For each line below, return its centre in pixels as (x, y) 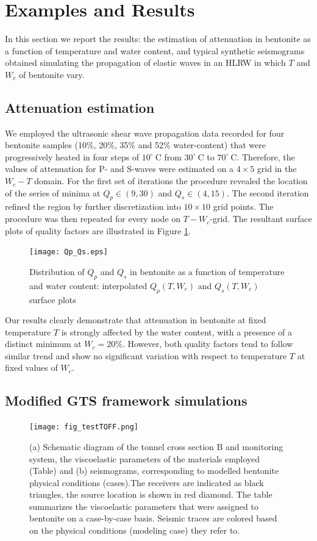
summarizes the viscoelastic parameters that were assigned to (144, 506)
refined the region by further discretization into (93, 206)
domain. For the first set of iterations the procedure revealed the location (171, 181)
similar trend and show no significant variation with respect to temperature (146, 355)
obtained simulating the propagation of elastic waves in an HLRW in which (145, 63)
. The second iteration (268, 192)
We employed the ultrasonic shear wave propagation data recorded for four (145, 133)
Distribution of (57, 271)
